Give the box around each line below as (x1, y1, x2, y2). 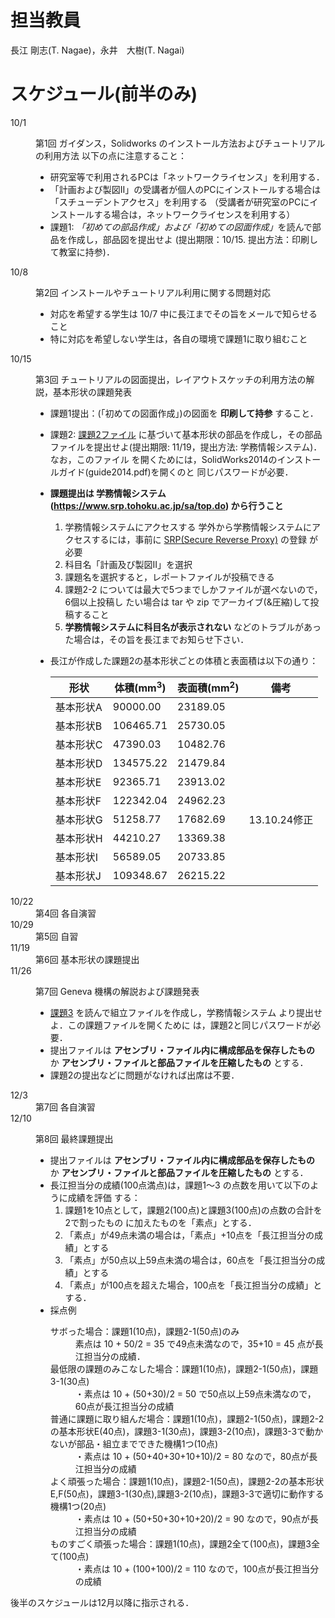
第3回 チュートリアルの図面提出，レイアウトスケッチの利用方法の (35, 373, 307, 385)
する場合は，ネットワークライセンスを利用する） (93, 208, 296, 220)
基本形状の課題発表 (52, 386, 132, 398)
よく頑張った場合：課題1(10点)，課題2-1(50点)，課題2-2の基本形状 (49, 1476, 325, 1488)
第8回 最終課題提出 (35, 1133, 114, 1145)
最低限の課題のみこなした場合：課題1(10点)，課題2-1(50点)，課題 (49, 1363, 319, 1375)
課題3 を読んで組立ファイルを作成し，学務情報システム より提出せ (49, 1007, 323, 1019)
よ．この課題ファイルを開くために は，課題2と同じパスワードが (49, 1019, 313, 1031)
